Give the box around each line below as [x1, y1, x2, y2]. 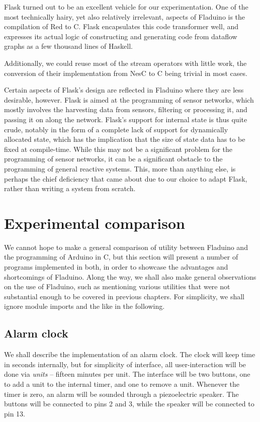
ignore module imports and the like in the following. [4, 301, 165, 311]
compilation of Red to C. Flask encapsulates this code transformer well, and [4, 21, 238, 32]
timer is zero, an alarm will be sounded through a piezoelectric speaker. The [4, 388, 239, 399]
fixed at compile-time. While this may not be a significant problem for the [4, 143, 233, 154]
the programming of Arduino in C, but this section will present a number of [4, 251, 238, 262]
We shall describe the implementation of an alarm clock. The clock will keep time [4, 349, 255, 360]
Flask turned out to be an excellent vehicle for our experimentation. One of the [4, 2, 248, 12]
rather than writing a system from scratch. [4, 183, 136, 194]
